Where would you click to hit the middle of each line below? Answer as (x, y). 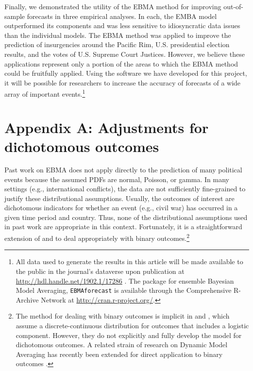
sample (15, 16)
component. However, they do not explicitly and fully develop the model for (129, 335)
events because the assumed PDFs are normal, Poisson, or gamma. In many (117, 179)
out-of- (233, 6)
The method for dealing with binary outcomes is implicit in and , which (123, 316)
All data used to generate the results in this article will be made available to (129, 261)
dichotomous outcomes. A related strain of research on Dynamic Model (122, 345)
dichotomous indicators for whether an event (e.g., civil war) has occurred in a (121, 208)
